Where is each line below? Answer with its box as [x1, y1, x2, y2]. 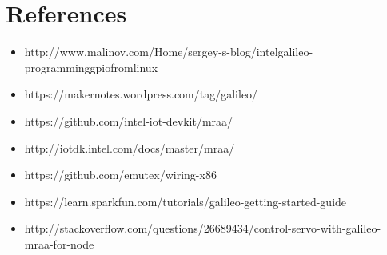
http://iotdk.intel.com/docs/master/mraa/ [24, 139, 235, 156]
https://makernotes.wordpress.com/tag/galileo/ [24, 86, 258, 102]
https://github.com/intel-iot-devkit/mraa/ [24, 112, 233, 129]
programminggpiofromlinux [24, 58, 158, 75]
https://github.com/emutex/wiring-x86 [24, 166, 217, 183]
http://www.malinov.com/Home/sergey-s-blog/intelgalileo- [24, 43, 313, 60]
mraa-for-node [24, 235, 94, 252]
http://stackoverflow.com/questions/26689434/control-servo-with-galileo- [24, 220, 381, 237]
